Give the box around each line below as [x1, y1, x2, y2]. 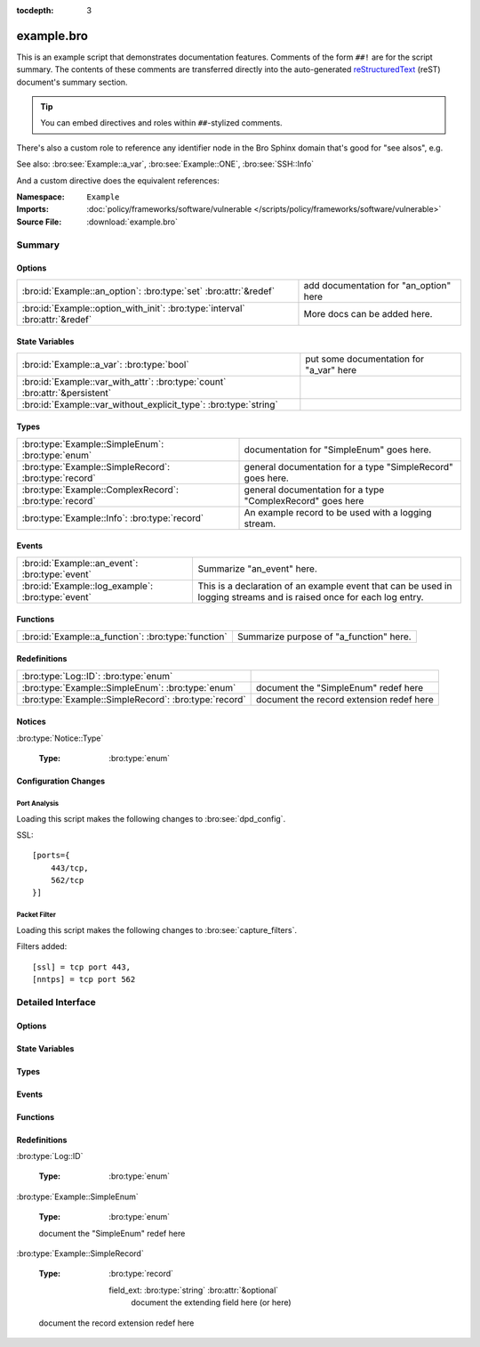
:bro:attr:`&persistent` [21, 386, 111, 399]
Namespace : [16, 191, 66, 202]
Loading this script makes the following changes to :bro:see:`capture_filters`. [16, 924, 298, 935]
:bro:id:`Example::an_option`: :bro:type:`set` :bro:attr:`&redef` [21, 285, 276, 297]
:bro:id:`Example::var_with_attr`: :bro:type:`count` [21, 375, 227, 387]
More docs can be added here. [303, 307, 433, 320]
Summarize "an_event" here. [197, 562, 317, 574]
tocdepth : [16, 5, 54, 15]
